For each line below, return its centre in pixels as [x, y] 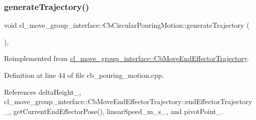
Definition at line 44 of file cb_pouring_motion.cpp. [84, 75]
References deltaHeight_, [43, 91]
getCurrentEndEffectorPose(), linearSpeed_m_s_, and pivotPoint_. [119, 111]
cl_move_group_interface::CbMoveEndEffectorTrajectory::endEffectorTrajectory [128, 101]
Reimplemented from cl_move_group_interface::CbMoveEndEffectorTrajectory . [127, 58]
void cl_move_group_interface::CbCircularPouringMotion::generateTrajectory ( [127, 25]
